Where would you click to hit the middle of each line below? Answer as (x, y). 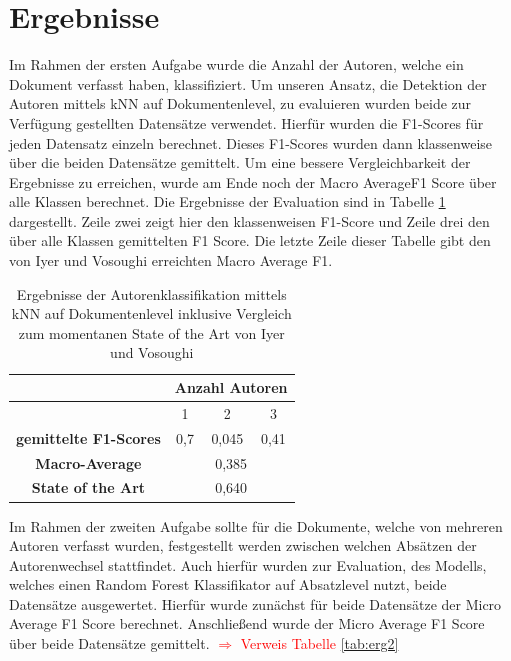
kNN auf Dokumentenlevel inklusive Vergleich (151, 313)
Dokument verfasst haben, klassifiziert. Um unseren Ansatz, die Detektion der (248, 83)
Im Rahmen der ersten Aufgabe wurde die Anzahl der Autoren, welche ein (236, 64)
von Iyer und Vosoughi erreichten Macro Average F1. (171, 260)
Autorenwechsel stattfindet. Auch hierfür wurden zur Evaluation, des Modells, (248, 564)
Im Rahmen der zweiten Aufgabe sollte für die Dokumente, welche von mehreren (256, 525)
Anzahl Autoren (231, 387)
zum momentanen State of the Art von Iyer (151, 332)
